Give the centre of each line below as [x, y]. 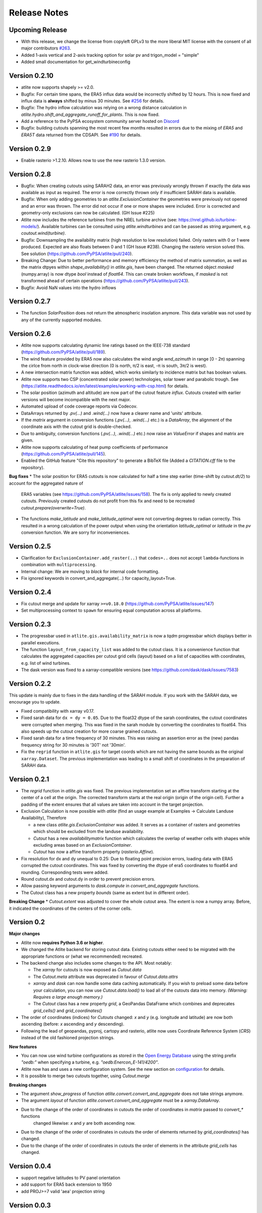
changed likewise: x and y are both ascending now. [84, 1123]
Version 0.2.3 [30, 624]
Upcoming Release [38, 30]
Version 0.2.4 [30, 592]
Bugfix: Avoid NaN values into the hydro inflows [69, 287]
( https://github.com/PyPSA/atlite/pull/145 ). [64, 454]
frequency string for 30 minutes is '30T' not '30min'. [74, 745]
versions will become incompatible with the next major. [76, 399]
